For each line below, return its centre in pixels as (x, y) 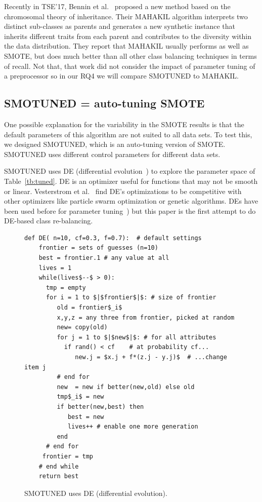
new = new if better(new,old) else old (126, 387)
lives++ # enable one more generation (133, 427)
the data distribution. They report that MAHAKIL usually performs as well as (126, 46)
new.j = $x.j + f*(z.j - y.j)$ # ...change (151, 357)
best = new (86, 417)
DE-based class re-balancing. (49, 221)
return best (59, 476)
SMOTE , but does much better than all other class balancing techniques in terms (130, 55)
